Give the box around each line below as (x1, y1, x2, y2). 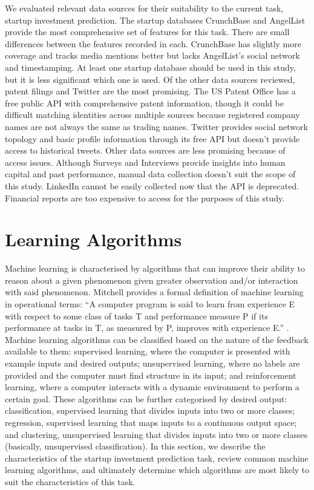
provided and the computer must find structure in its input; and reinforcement (5, 368, 296, 381)
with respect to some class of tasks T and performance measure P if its (5, 309, 268, 322)
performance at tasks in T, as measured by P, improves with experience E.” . (5, 321, 289, 334)
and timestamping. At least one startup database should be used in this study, (5, 60, 296, 73)
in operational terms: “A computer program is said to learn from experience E (5, 298, 295, 310)
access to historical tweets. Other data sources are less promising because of (5, 144, 286, 157)
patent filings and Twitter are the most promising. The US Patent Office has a (5, 85, 296, 97)
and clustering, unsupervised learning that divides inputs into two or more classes (5, 428, 308, 440)
